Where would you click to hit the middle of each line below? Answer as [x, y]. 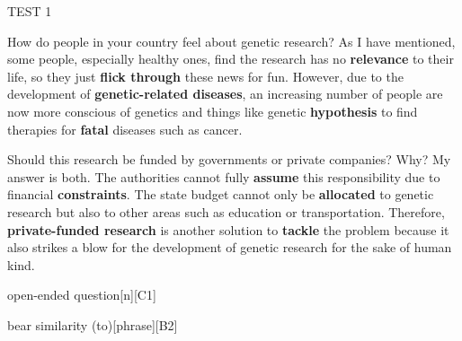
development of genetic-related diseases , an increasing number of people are [225, 94]
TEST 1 [30, 11]
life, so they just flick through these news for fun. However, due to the [205, 76]
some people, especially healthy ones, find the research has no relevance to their [231, 59]
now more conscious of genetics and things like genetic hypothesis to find [213, 111]
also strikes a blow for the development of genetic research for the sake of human [230, 247]
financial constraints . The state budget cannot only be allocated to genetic [221, 194]
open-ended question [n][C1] [82, 295]
